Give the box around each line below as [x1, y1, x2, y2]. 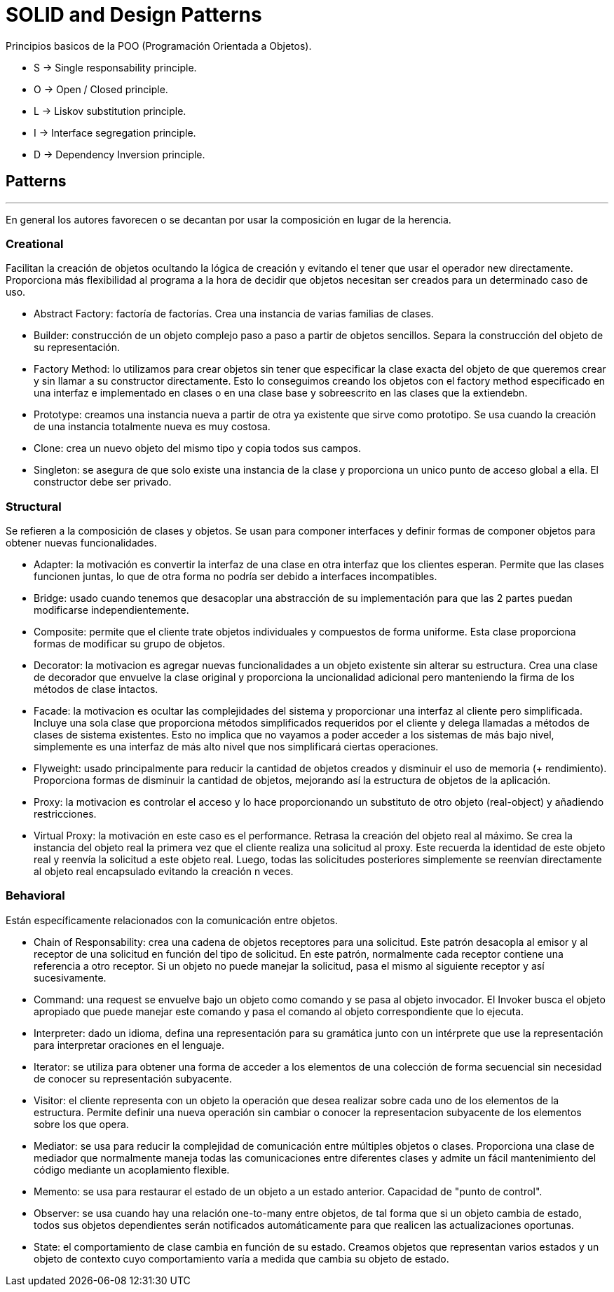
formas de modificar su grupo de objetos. [34, 638, 226, 650]
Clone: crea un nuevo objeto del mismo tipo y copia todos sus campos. [34, 442, 362, 455]
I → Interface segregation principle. [34, 126, 196, 139]
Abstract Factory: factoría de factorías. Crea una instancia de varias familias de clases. [34, 308, 434, 320]
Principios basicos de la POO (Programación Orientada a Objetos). [6, 39, 312, 52]
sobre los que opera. [34, 1118, 129, 1130]
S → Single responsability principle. [34, 61, 197, 74]
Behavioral [6, 888, 65, 903]
